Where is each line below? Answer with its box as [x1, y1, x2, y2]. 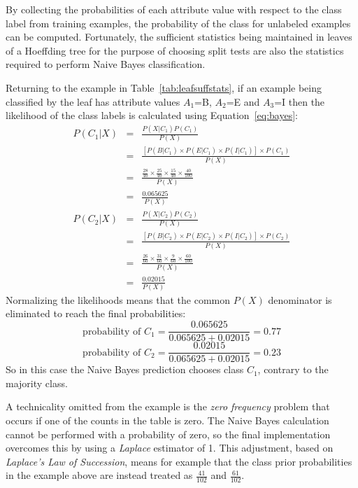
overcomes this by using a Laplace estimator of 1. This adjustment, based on [6, 440, 334, 455]
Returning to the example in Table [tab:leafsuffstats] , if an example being [6, 80, 322, 95]
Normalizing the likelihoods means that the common [6, 292, 231, 307]
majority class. [6, 375, 68, 390]
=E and [226, 94, 260, 109]
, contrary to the [257, 362, 329, 377]
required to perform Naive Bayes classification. [6, 57, 206, 71]
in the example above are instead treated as [6, 468, 193, 482]
